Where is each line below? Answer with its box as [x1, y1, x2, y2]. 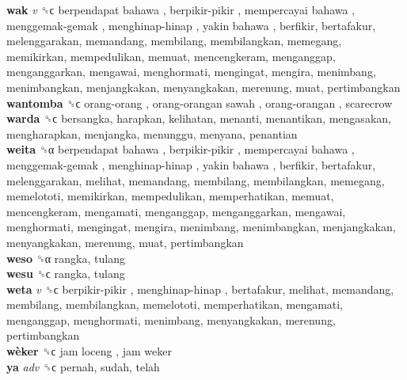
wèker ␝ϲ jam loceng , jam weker [6, 343, 172, 359]
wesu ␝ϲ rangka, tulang [6, 265, 125, 282]
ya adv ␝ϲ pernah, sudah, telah [6, 358, 160, 374]
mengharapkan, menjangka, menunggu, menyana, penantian [6, 125, 298, 142]
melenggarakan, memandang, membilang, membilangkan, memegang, [6, 32, 342, 49]
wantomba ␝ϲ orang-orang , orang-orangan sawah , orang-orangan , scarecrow [6, 94, 393, 111]
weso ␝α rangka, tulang [6, 249, 125, 266]
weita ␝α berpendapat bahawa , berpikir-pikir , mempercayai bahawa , [6, 141, 355, 158]
